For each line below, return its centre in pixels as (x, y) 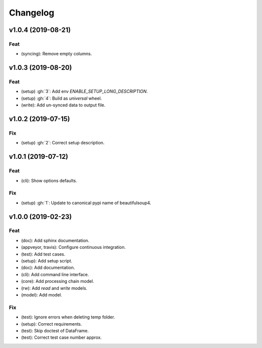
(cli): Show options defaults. (49, 180)
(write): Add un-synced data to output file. (63, 105)
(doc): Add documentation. (48, 268)
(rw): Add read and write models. (54, 288)
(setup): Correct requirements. (52, 324)
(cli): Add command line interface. (55, 274)
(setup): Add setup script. (47, 261)
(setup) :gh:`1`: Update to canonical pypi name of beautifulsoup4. (86, 203)
